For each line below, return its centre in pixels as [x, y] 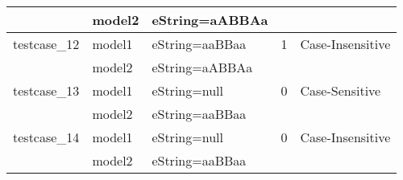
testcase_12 [46, 44]
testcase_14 [46, 137]
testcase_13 [46, 90]
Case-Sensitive [341, 90]
